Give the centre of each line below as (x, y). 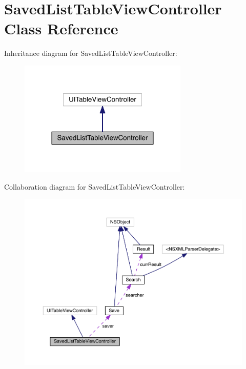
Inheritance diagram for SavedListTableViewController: (91, 53)
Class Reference (61, 28)
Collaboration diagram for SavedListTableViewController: (95, 186)
